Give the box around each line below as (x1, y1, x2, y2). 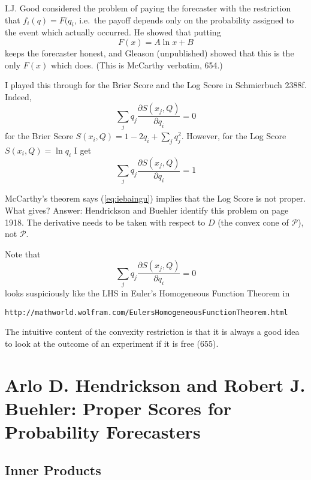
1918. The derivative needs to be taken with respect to (5, 215, 206, 228)
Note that (5, 247, 41, 260)
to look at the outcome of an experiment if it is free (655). (5, 337, 219, 350)
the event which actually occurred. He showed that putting (5, 26, 221, 38)
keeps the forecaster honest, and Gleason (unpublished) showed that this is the (5, 46, 294, 59)
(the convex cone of (218, 215, 289, 228)
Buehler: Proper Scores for (5, 396, 231, 421)
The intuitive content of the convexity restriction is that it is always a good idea (5, 325, 300, 338)
